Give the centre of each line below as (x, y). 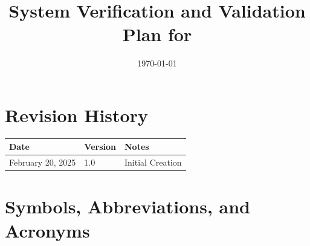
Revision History (76, 115)
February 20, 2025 (43, 162)
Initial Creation (153, 162)
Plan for (157, 34)
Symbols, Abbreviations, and (128, 206)
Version (100, 147)
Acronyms (47, 230)
